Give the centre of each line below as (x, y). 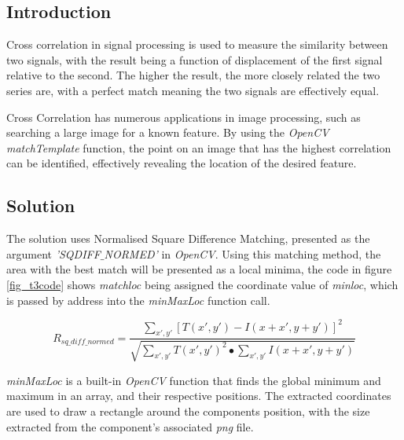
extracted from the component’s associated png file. (130, 426)
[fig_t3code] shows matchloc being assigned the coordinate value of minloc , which (202, 284)
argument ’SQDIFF (53, 253)
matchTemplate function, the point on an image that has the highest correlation (199, 147)
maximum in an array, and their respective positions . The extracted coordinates (199, 396)
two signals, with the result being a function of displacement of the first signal (195, 59)
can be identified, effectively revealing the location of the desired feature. (182, 163)
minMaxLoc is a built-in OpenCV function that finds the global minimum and (194, 380)
